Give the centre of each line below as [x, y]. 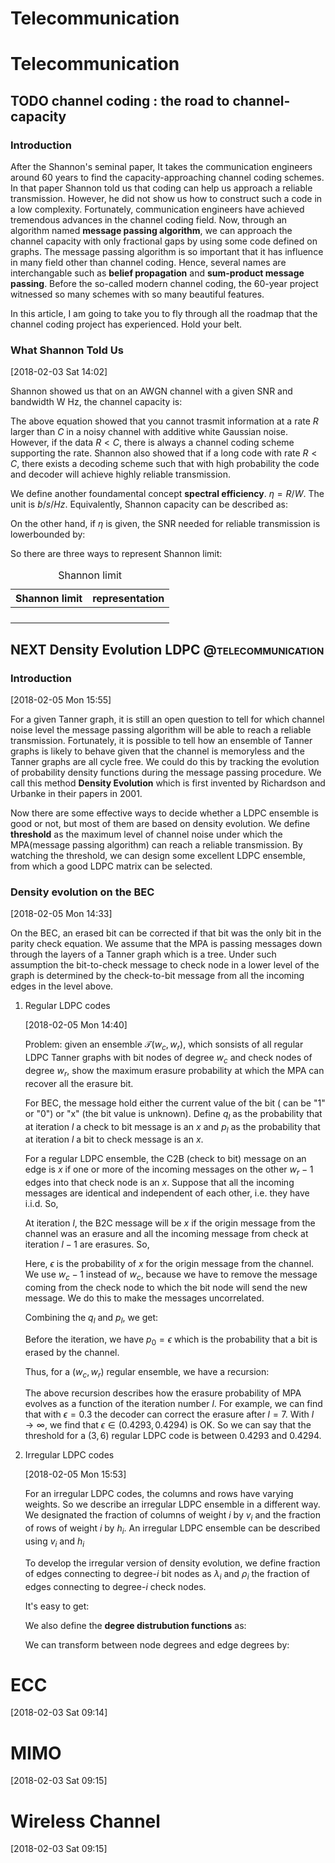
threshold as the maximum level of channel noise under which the [146, 834]
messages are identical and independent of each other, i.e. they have [167, 1193]
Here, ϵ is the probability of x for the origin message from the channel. [169, 1264]
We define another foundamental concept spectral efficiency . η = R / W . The [167, 494]
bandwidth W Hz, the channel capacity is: [96, 402]
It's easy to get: [57, 1606]
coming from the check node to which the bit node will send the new [166, 1287]
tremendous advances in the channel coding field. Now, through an [149, 220]
